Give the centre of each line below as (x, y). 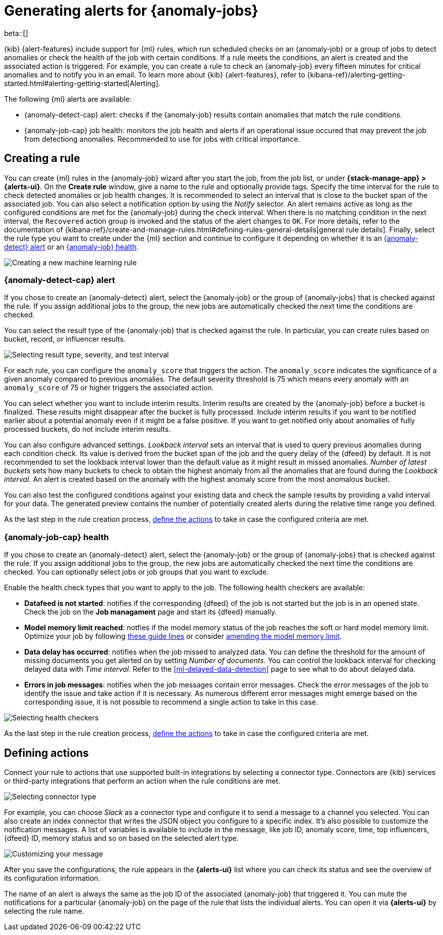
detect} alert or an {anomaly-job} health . (71, 247)
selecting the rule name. (44, 911)
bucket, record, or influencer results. (65, 339)
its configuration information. (52, 878)
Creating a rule (42, 158)
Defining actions (47, 753)
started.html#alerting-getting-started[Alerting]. (82, 83)
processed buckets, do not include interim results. (87, 429)
